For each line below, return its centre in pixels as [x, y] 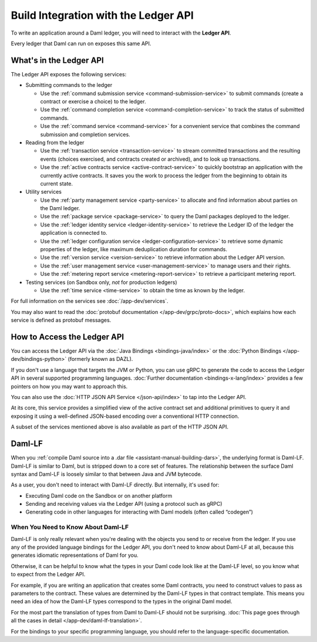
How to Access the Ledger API [68, 337]
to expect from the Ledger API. [48, 575]
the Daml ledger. [60, 208]
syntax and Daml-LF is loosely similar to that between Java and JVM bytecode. [107, 474]
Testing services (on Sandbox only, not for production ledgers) [101, 282]
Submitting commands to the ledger [69, 85]
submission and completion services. [85, 134]
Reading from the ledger [55, 142]
